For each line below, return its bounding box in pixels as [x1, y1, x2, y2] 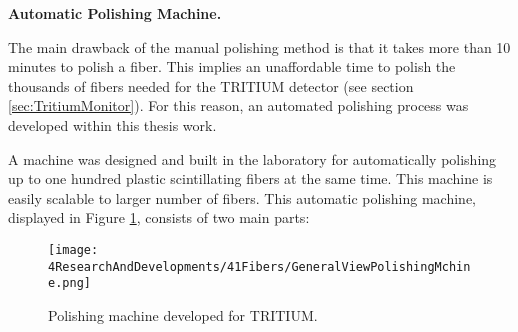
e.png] [48, 276, 91, 291]
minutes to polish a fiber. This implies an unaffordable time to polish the [8, 56, 456, 77]
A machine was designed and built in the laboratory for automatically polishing [8, 148, 497, 169]
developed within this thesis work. [8, 114, 217, 135]
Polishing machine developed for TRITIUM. [48, 304, 318, 325]
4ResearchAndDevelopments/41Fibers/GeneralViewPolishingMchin [48, 259, 471, 274]
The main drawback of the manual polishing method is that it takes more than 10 [8, 36, 511, 57]
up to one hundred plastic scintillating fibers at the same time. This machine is [8, 168, 493, 189]
